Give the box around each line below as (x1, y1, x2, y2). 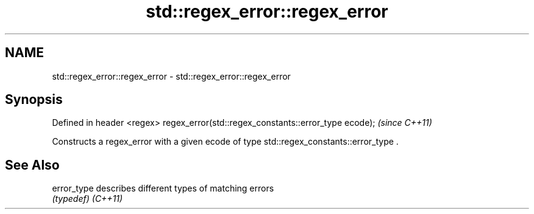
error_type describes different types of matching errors (52, 183, 274, 194)
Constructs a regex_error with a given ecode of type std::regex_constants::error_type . (52, 136, 399, 147)
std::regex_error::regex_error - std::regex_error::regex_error (52, 71, 291, 81)
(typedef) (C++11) (52, 193, 123, 204)
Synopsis (5, 92, 63, 108)
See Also (5, 157, 60, 173)
